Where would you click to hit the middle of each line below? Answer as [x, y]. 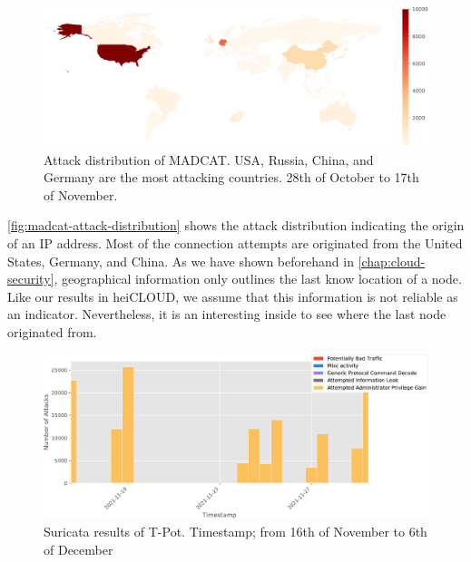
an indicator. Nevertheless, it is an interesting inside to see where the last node [227, 314]
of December [78, 549]
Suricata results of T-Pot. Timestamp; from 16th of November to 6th [235, 531]
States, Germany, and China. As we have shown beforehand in [181, 261]
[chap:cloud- [392, 261]
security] [31, 279]
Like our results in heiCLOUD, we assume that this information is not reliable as [233, 296]
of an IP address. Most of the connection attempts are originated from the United [235, 243]
